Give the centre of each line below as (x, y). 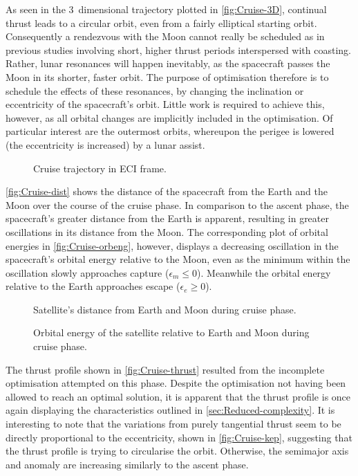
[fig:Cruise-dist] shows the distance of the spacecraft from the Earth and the (167, 191)
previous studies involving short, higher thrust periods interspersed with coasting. (178, 49)
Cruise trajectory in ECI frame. (100, 168)
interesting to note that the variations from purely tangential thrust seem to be (173, 424)
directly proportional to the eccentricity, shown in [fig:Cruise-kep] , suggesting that (179, 437)
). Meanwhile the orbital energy (264, 272)
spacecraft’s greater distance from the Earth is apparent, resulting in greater (167, 218)
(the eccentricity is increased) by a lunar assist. (105, 144)
